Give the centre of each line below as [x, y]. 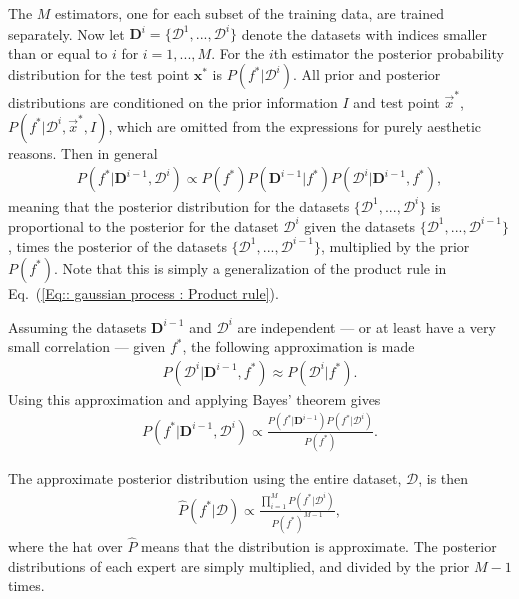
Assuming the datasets [77, 326]
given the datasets [359, 225]
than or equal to [58, 52]
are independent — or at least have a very [366, 326]
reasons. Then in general [83, 152]
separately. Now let [66, 33]
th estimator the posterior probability [388, 52]
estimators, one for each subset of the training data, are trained [250, 13]
